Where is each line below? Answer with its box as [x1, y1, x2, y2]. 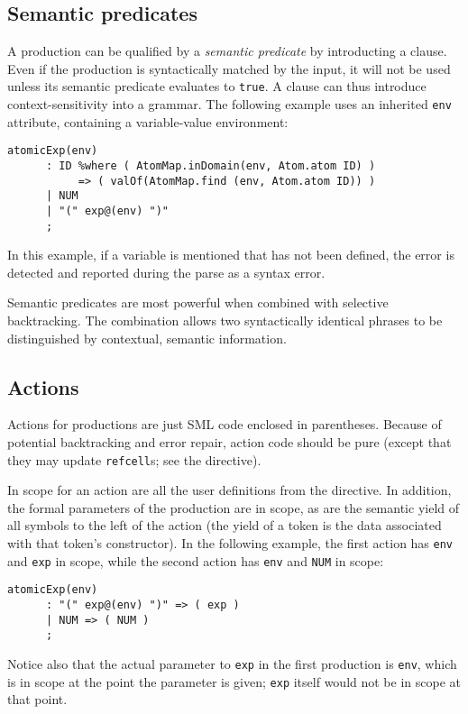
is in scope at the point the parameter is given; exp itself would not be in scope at [7, 672, 461, 691]
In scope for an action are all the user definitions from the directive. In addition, [7, 481, 452, 499]
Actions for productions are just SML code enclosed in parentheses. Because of [7, 415, 442, 434]
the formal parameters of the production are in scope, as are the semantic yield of [7, 498, 460, 517]
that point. [7, 690, 68, 709]
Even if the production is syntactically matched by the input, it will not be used [7, 59, 451, 78]
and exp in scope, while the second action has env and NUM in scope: [7, 551, 384, 570]
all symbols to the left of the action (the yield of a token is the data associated [7, 516, 442, 535]
